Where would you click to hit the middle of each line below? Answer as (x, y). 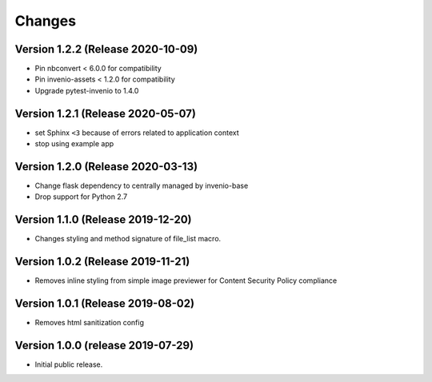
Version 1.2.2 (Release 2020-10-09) (106, 49)
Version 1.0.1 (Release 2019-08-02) (105, 304)
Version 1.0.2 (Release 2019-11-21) (102, 262)
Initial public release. (69, 364)
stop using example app (74, 144)
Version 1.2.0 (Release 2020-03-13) (106, 167)
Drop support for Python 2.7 (81, 197)
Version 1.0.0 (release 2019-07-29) (104, 345)
